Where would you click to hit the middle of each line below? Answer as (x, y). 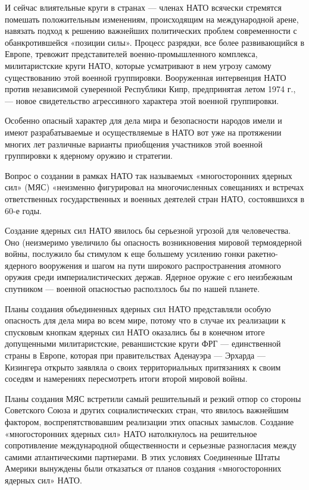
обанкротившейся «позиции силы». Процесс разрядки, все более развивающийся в (155, 42)
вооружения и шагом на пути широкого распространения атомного (160, 265)
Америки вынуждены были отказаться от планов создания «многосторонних (143, 468)
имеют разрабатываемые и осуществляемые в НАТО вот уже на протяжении (143, 132)
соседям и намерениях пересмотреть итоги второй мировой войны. (126, 379)
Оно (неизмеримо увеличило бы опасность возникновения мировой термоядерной (153, 242)
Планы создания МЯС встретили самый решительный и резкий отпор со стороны (153, 398)
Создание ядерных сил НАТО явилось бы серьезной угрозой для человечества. (148, 230)
